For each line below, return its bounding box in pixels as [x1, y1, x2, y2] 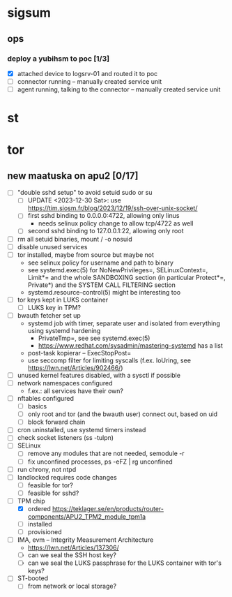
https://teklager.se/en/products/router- [52, 504, 164, 513]
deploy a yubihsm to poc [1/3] [7, 54, 110, 64]
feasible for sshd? [27, 489, 79, 497]
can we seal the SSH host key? [27, 551, 117, 559]
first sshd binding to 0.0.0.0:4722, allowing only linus [27, 212, 180, 220]
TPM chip [17, 496, 45, 505]
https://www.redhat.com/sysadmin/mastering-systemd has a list [38, 341, 223, 350]
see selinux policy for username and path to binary [27, 258, 174, 267]
